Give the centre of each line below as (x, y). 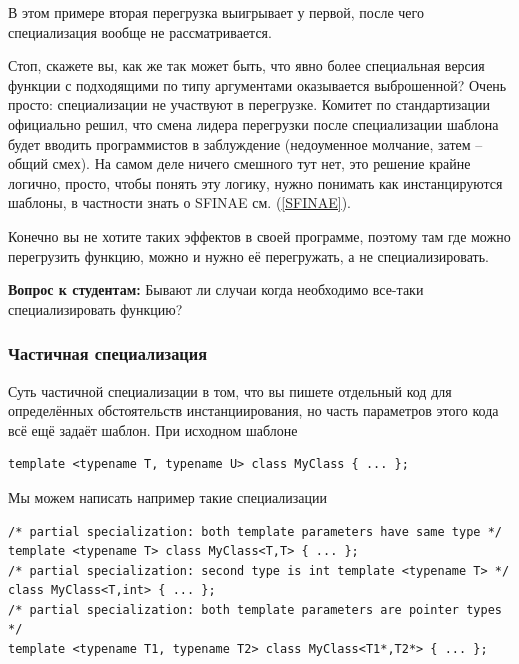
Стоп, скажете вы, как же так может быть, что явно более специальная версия (246, 65)
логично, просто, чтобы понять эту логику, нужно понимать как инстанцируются (255, 182)
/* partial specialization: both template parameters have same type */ (255, 531)
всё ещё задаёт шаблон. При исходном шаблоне (153, 429)
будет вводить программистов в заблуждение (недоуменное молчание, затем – (245, 143)
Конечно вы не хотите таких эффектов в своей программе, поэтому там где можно (259, 235)
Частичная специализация (108, 353)
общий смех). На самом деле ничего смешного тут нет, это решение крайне (239, 163)
